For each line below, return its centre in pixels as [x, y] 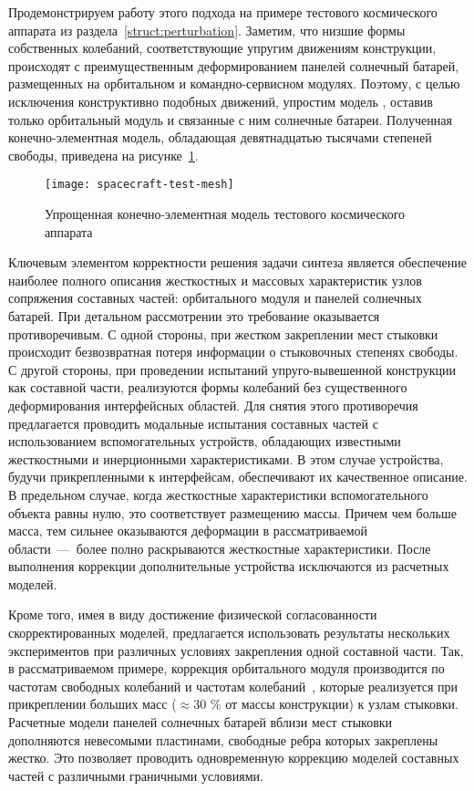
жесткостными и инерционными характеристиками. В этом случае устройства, [226, 458]
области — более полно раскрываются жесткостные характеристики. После [220, 548]
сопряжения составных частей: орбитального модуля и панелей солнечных [215, 298]
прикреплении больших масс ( [93, 704]
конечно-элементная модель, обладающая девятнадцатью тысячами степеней [220, 137]
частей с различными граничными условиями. [136, 775]
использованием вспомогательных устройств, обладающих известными [205, 441]
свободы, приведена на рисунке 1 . [103, 155]
